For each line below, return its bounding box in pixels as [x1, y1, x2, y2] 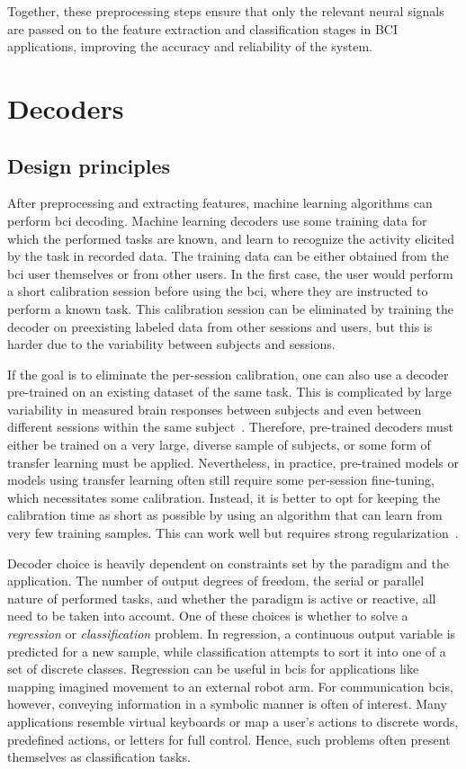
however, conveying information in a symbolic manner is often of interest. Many [7, 694, 447, 713]
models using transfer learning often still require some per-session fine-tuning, [7, 470, 435, 489]
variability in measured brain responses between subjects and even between [7, 399, 422, 418]
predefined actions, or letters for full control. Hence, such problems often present [7, 729, 451, 748]
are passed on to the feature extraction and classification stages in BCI [7, 19, 398, 38]
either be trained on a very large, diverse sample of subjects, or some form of [7, 435, 431, 454]
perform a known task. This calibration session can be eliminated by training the [7, 299, 454, 317]
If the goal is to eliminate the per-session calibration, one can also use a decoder [7, 364, 449, 383]
